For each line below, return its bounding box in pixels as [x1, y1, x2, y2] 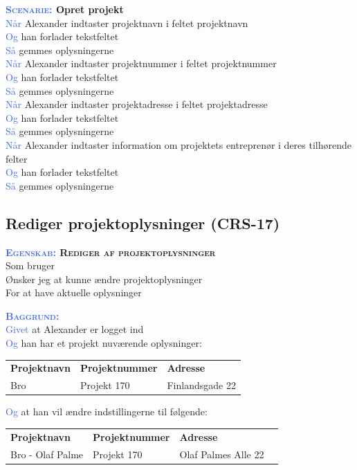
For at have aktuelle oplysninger [6, 285, 142, 300]
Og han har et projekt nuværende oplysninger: [6, 336, 202, 350]
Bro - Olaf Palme [10, 446, 84, 461]
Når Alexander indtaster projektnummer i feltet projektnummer [6, 56, 277, 71]
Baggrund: [6, 308, 59, 323]
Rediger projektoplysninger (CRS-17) [6, 212, 280, 233]
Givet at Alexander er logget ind [6, 322, 144, 336]
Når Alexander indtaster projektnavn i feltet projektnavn [6, 15, 248, 30]
